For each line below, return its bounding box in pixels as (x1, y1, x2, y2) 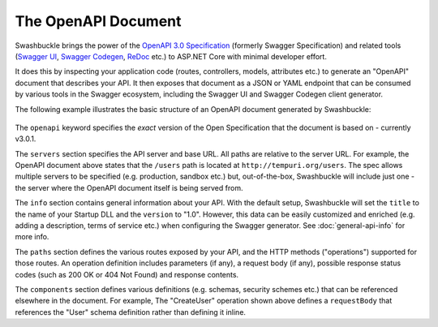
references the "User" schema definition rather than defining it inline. (15, 307, 247, 316)
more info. (15, 232, 49, 242)
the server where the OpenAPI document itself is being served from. (15, 183, 243, 192)
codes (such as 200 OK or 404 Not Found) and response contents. (15, 269, 239, 279)
